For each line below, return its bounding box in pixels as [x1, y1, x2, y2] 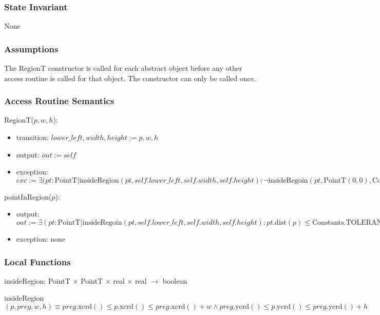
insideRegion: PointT [4, 275, 70, 286]
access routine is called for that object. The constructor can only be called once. [4, 72, 256, 83]
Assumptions [4, 42, 59, 55]
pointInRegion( [4, 191, 52, 202]
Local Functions [4, 255, 71, 268]
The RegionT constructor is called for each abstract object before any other [4, 63, 242, 73]
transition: [16, 132, 49, 143]
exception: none [16, 233, 66, 244]
